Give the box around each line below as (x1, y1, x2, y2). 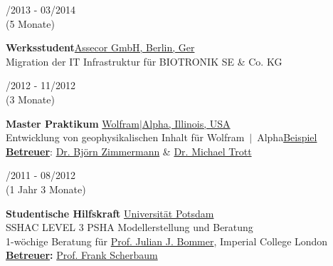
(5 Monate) (6, 16, 55, 31)
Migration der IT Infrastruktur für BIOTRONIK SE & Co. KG (6, 53, 282, 68)
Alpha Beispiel (257, 130, 317, 145)
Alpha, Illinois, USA (142, 116, 231, 131)
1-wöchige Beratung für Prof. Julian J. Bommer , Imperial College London (6, 233, 328, 248)
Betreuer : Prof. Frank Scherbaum (6, 247, 158, 262)
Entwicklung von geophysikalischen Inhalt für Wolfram (6, 130, 245, 145)
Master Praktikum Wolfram (6, 116, 139, 131)
